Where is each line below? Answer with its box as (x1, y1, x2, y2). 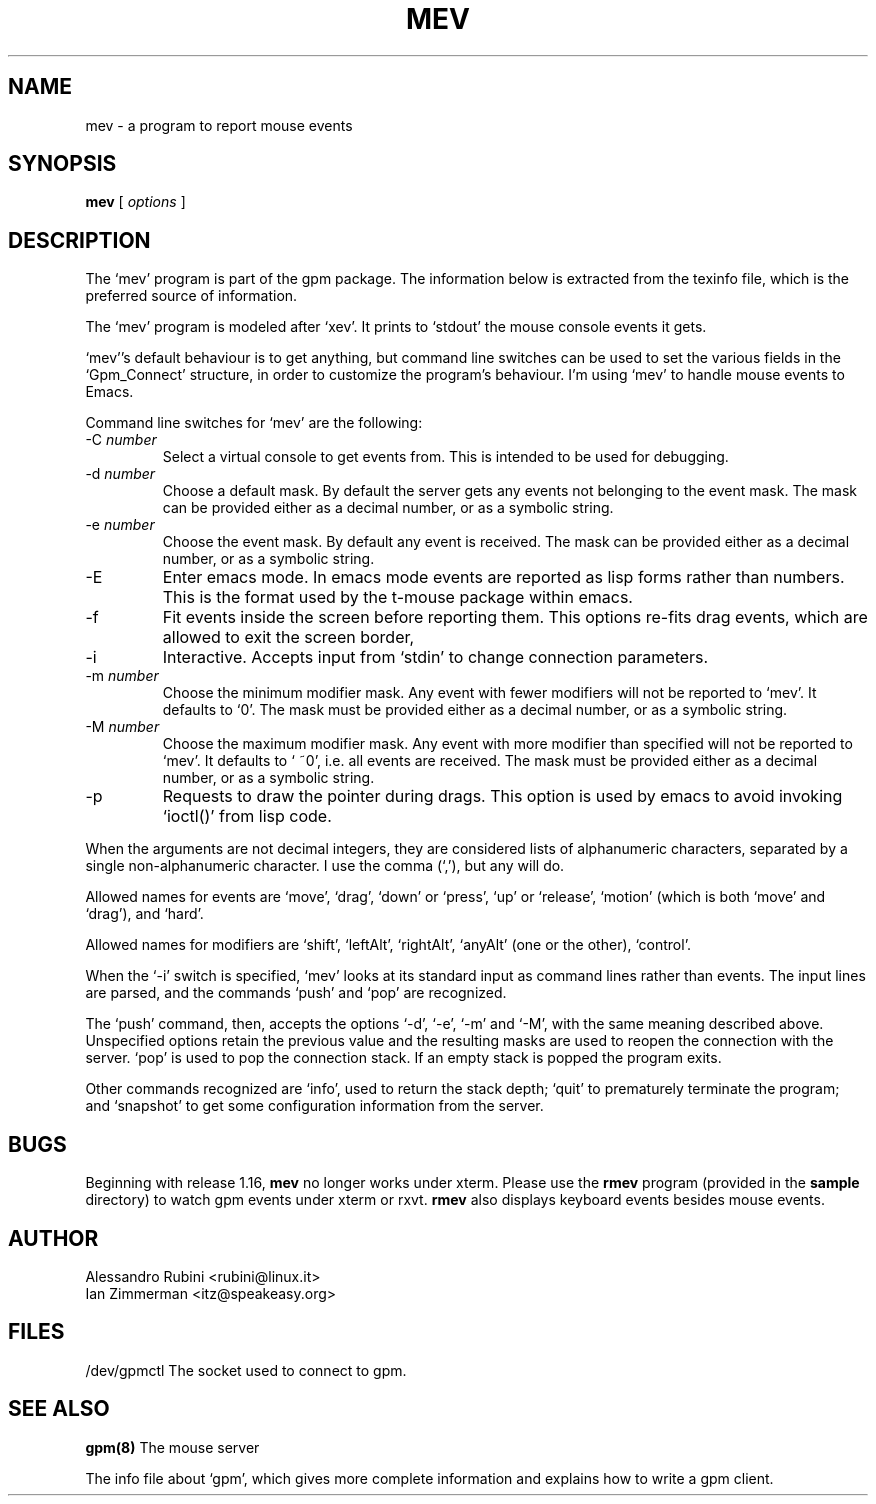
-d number (85, 465, 156, 483)
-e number (85, 516, 155, 534)
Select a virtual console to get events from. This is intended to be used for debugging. (162, 448, 729, 466)
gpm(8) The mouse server (85, 1438, 260, 1456)
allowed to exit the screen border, (162, 627, 415, 648)
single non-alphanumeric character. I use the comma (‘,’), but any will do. (85, 857, 565, 875)
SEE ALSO (8, 1396, 110, 1422)
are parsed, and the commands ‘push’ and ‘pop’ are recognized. (85, 984, 507, 1002)
